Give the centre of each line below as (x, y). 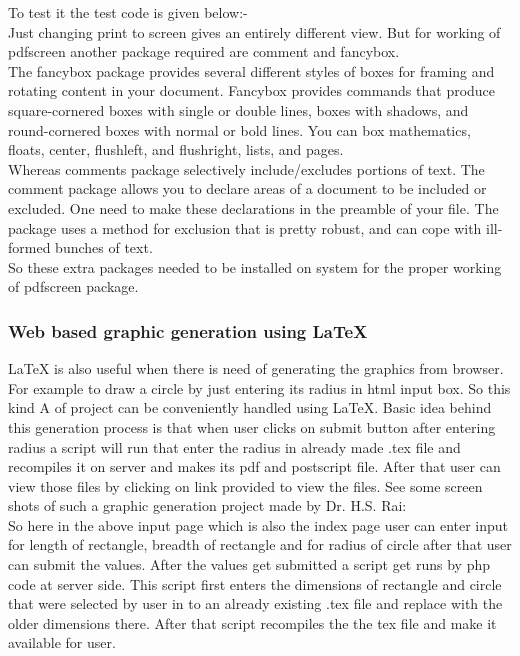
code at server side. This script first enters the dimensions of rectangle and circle (255, 583)
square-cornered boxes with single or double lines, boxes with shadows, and (238, 109)
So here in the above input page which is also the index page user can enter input (258, 524)
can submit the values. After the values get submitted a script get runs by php (249, 564)
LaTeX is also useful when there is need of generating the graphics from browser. (256, 368)
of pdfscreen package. (73, 286)
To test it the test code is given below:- (128, 12)
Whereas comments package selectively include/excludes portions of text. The (246, 168)
